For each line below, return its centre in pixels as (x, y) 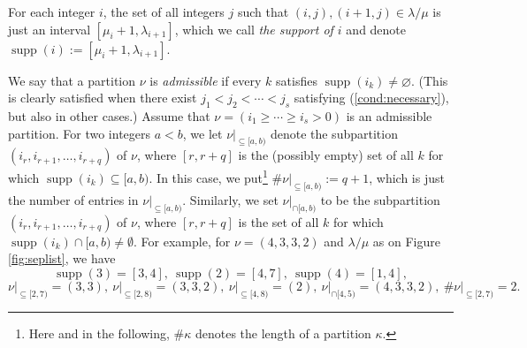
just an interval (50, 29)
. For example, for (182, 241)
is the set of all (279, 221)
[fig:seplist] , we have (62, 258)
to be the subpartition (380, 199)
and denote (376, 29)
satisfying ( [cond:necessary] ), (371, 98)
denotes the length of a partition (283, 333)
